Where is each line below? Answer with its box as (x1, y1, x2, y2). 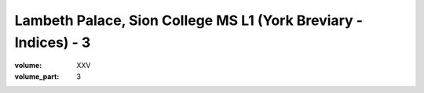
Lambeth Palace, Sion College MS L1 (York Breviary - (14, 12, 364, 29)
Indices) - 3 (14, 34, 91, 51)
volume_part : (14, 71, 60, 81)
